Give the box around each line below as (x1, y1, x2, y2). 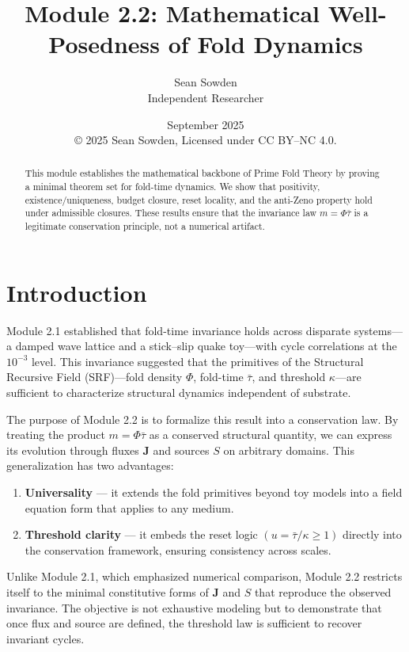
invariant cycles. (6, 630, 85, 646)
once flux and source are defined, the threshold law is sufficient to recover (6, 615, 362, 631)
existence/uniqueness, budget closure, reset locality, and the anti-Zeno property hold (25, 193, 373, 206)
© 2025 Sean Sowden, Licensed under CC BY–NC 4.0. (74, 132, 337, 148)
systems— (354, 322, 403, 338)
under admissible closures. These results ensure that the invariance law (25, 206, 317, 219)
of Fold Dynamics (168, 28, 363, 60)
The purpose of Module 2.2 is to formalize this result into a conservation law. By (6, 410, 399, 427)
